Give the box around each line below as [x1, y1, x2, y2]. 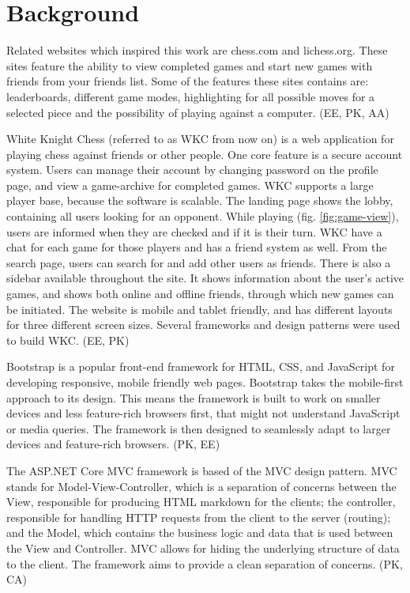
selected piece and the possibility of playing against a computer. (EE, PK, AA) [6, 104, 389, 120]
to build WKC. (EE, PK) [6, 331, 130, 348]
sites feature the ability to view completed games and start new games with [6, 57, 373, 74]
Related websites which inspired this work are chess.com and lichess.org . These [6, 42, 388, 59]
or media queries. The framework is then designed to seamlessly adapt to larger [6, 420, 391, 436]
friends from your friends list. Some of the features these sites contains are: [6, 73, 369, 89]
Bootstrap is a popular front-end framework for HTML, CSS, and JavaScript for [6, 358, 395, 375]
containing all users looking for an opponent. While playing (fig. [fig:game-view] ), [6, 208, 399, 225]
